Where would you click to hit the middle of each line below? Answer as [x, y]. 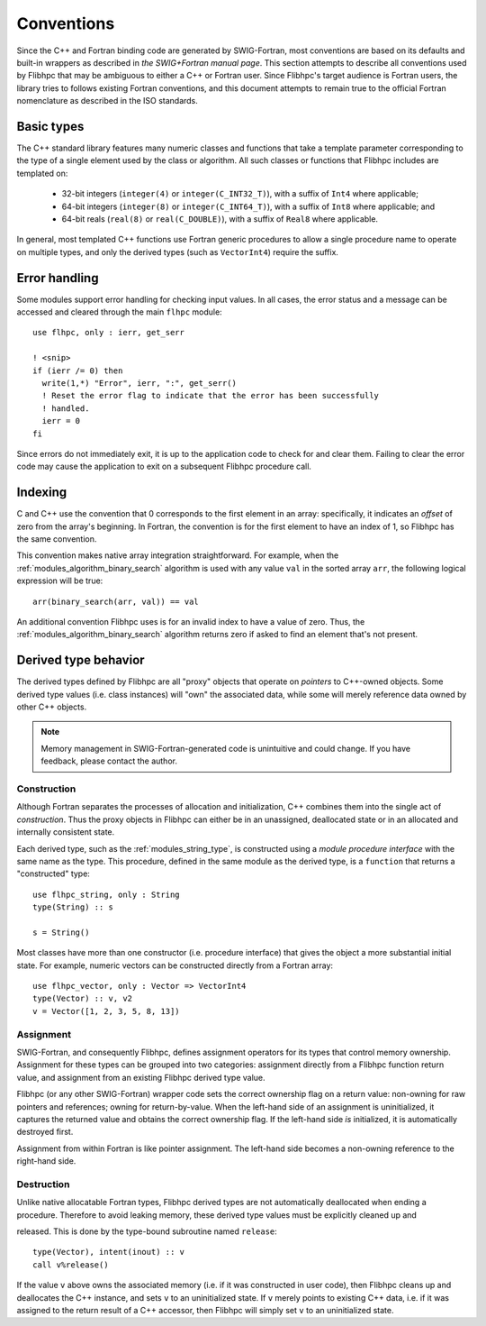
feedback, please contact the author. [109, 761]
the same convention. [57, 539]
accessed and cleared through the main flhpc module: [119, 312]
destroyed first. [45, 1132]
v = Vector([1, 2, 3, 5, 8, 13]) [106, 1011]
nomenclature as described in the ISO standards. [107, 101]
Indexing [42, 493]
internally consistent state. [66, 832]
